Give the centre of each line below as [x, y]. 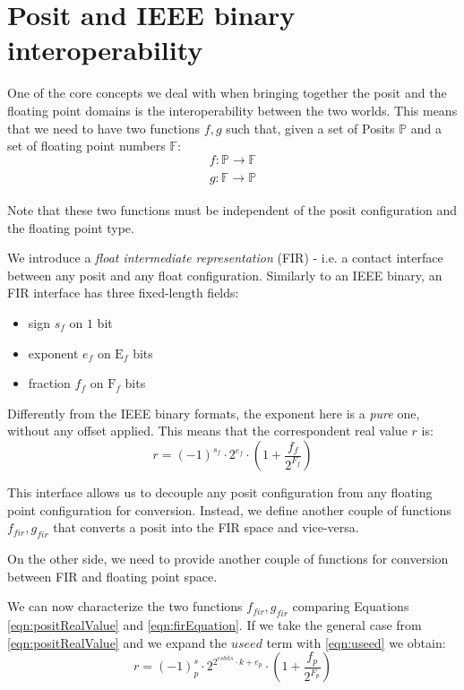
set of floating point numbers [86, 146]
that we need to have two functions [104, 128]
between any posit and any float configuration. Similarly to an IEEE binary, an [225, 275]
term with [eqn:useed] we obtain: [356, 642]
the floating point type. [71, 227]
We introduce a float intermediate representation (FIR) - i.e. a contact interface [225, 258]
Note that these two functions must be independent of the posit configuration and [232, 210]
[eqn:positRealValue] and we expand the [117, 642]
